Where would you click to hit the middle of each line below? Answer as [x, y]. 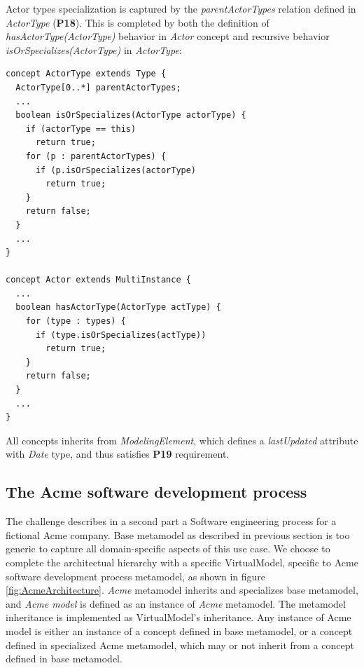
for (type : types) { [76, 321]
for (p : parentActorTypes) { [96, 156]
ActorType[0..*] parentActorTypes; [98, 87]
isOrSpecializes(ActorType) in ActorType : [94, 49]
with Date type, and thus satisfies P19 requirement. [118, 454]
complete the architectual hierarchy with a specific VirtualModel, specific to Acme [182, 562]
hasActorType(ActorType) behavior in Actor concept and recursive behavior [168, 36]
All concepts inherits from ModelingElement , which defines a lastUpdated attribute [182, 440]
